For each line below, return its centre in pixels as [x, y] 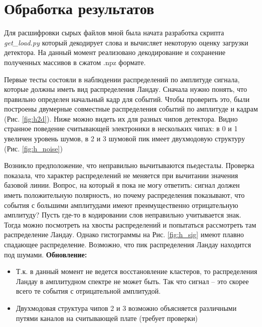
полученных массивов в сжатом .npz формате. [75, 62]
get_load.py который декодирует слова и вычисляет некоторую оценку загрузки [126, 42]
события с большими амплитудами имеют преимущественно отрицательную [121, 205]
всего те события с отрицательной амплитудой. [88, 291]
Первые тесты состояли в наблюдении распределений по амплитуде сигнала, [122, 79]
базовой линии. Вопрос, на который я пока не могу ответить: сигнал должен [122, 185]
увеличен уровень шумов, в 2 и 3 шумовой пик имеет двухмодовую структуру [125, 139]
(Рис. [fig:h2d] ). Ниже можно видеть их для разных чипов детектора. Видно [121, 118]
